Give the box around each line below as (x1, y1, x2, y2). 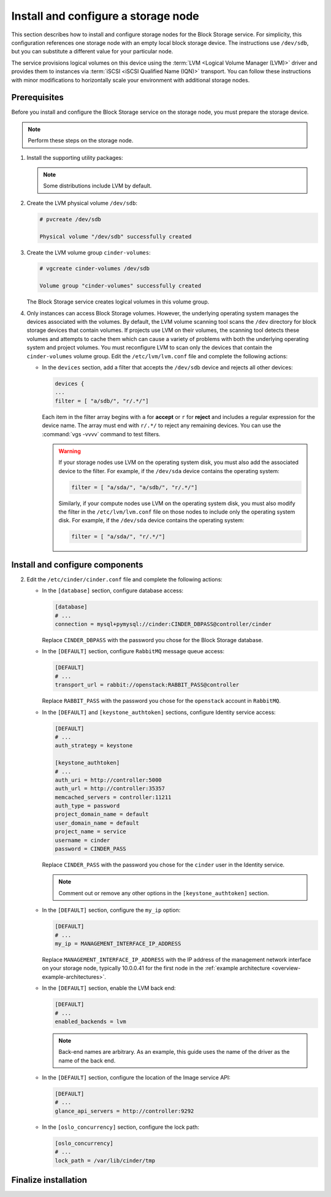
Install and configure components (11, 559, 143, 570)
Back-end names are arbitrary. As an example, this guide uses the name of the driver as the (58, 1048, 290, 1056)
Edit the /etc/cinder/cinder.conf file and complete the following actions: (26, 575, 223, 583)
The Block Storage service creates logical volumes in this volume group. (26, 298, 210, 305)
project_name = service (55, 828, 127, 835)
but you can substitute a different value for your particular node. (11, 48, 173, 55)
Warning (58, 447, 81, 455)
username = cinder (55, 836, 110, 844)
